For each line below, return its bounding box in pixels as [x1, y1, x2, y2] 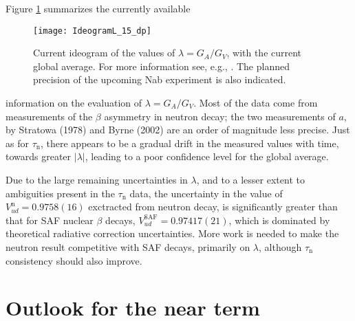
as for [6, 135, 29, 150]
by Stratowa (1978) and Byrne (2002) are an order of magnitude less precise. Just [6, 122, 350, 137]
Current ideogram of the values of [33, 45, 175, 60]
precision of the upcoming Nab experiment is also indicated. [33, 72, 286, 87]
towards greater [6, 149, 72, 164]
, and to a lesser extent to [196, 173, 305, 186]
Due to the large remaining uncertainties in [6, 173, 188, 186]
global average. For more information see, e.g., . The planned [33, 58, 290, 73]
